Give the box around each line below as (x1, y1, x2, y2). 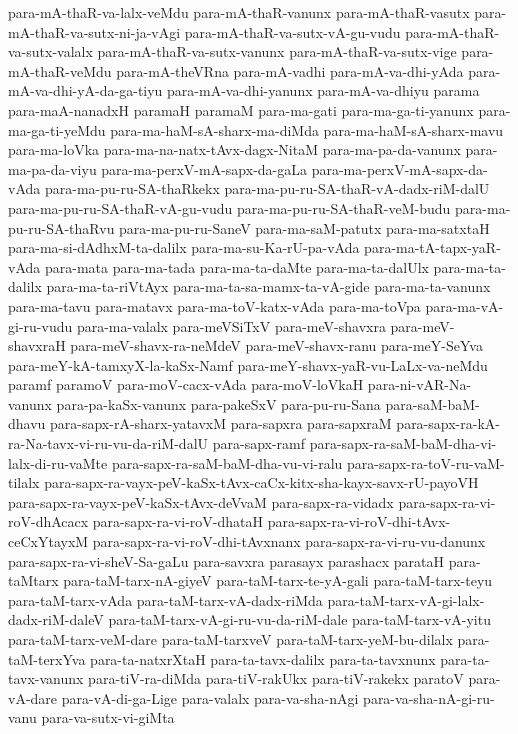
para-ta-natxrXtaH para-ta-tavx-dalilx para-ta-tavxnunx (90, 648, 436, 669)
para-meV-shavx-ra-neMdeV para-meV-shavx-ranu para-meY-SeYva (70, 335, 483, 356)
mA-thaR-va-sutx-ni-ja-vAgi (8, 21, 181, 42)
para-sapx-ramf (212, 433, 306, 454)
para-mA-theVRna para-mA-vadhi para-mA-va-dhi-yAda (116, 60, 464, 81)
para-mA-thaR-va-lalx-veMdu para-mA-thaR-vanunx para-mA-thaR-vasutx (8, 2, 470, 22)
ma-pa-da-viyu (8, 158, 97, 179)
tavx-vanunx (8, 668, 84, 689)
